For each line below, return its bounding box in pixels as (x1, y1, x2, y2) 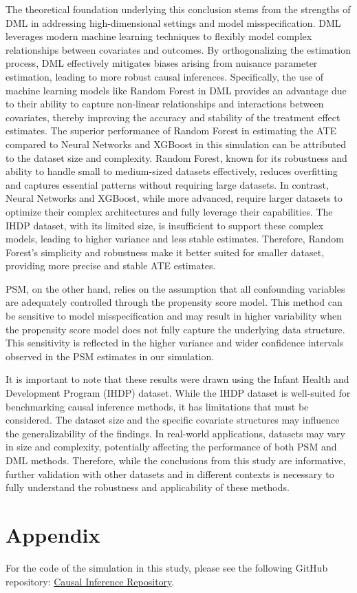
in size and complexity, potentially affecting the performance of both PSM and (6, 439, 337, 454)
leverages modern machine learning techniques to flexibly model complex (6, 29, 312, 43)
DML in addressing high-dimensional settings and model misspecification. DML (6, 15, 341, 30)
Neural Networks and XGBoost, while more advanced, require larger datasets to (6, 191, 343, 205)
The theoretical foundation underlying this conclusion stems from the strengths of (6, 2, 351, 16)
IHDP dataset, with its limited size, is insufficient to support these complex (6, 218, 324, 232)
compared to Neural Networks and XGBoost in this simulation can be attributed (6, 136, 347, 151)
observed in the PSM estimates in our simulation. (6, 348, 215, 363)
